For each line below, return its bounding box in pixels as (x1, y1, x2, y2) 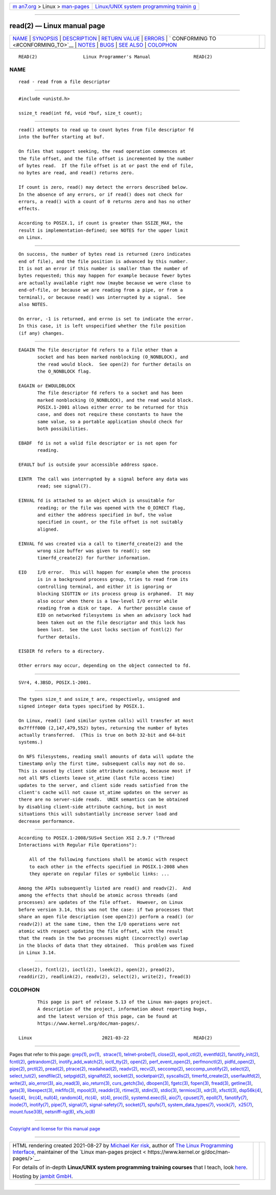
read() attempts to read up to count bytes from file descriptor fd (18, 127, 194, 133)
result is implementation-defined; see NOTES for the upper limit (18, 227, 189, 233)
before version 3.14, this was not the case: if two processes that (18, 906, 194, 913)
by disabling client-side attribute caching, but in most (18, 804, 167, 809)
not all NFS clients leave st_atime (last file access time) (18, 775, 175, 781)
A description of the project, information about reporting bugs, (37, 1006, 208, 1012)
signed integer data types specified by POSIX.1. (18, 703, 146, 710)
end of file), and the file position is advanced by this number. (18, 258, 189, 264)
